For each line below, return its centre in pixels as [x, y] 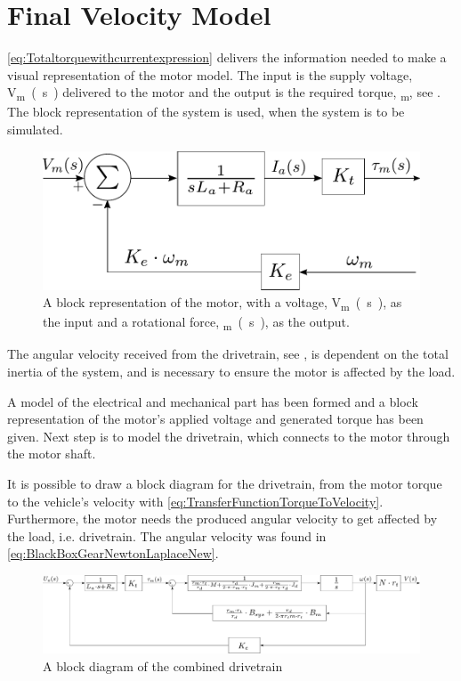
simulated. [35, 130]
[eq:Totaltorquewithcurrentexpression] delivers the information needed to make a [227, 57]
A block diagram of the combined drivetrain [163, 665]
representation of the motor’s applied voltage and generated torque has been [215, 419]
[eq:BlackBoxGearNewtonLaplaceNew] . [113, 553]
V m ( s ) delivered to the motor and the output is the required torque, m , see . [224, 93]
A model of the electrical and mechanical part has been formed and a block [213, 401]
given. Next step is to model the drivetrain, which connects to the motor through [229, 436]
